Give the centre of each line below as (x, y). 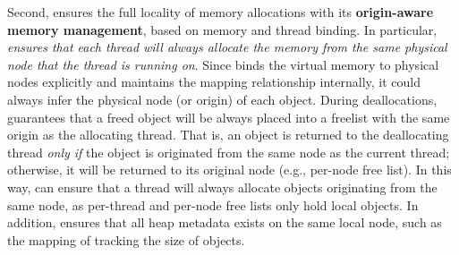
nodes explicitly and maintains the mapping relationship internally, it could (214, 82)
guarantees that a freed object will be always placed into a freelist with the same (229, 117)
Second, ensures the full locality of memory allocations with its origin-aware (221, 12)
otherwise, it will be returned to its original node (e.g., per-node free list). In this (229, 170)
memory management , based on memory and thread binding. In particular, (222, 29)
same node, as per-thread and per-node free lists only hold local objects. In (213, 204)
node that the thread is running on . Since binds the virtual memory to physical (223, 64)
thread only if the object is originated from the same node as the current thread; (229, 152)
